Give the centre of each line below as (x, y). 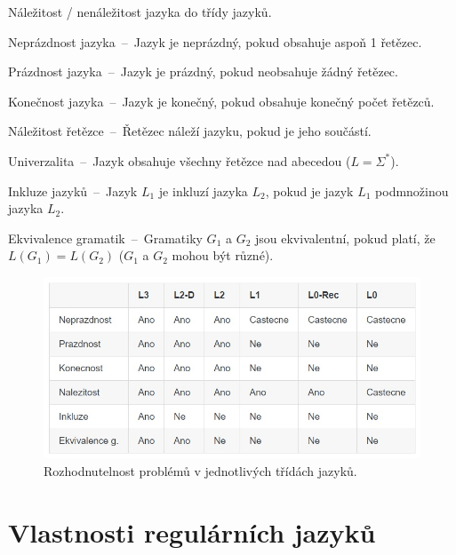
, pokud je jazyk (309, 190)
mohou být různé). (223, 255)
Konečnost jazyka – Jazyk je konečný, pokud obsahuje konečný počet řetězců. (221, 101)
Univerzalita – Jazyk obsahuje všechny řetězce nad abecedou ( (180, 160)
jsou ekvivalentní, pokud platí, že (345, 238)
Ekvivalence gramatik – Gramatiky (105, 238)
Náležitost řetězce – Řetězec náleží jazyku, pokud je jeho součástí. (190, 131)
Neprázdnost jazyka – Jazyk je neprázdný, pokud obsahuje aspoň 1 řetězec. (215, 41)
